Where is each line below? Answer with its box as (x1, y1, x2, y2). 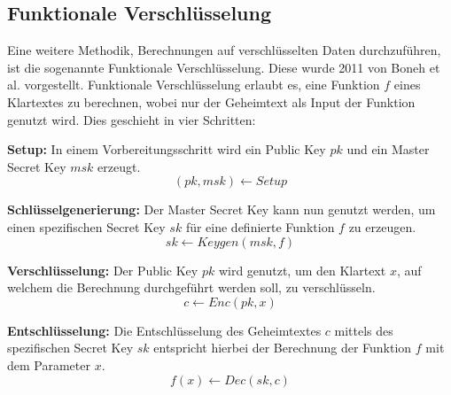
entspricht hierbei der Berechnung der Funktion (153, 338, 412, 357)
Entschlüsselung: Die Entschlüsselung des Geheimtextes (7, 321, 322, 339)
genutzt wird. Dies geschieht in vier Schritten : (7, 110, 256, 128)
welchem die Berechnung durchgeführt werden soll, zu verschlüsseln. (7, 278, 376, 297)
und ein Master (346, 140, 430, 159)
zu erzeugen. (348, 217, 416, 236)
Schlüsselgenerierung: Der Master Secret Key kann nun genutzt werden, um (7, 200, 436, 219)
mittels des (334, 321, 393, 339)
